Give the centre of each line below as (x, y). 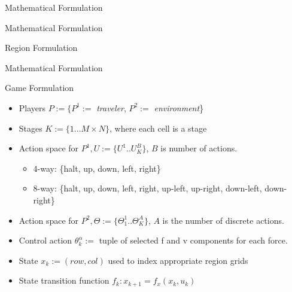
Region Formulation (41, 48)
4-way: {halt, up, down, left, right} (97, 168)
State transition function (64, 280)
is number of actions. (199, 148)
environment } (179, 107)
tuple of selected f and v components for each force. (193, 240)
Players (32, 107)
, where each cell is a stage (158, 128)
